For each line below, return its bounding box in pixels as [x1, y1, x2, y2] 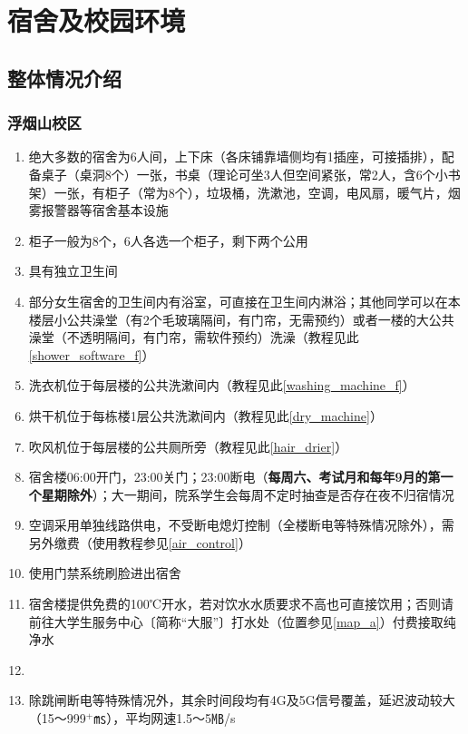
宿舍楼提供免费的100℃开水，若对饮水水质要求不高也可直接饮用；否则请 [28, 594, 454, 613]
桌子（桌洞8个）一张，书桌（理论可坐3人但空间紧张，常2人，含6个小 [41, 164, 448, 183]
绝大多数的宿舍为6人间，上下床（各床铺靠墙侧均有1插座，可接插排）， [28, 147, 442, 166]
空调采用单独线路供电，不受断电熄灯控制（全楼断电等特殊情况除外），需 [28, 515, 454, 534]
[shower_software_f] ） [28, 345, 155, 364]
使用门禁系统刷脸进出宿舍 [28, 563, 181, 582]
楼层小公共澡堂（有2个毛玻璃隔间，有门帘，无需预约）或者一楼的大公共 [28, 309, 454, 328]
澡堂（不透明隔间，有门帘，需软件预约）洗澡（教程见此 [28, 328, 359, 347]
